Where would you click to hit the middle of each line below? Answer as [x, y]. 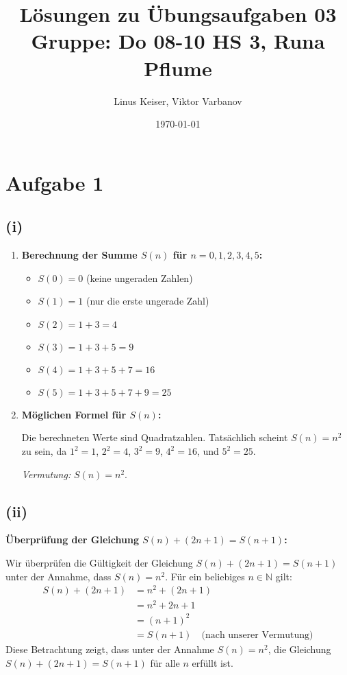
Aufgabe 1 [55, 182]
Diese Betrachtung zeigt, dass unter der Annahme [110, 649]
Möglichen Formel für [74, 414]
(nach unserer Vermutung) [257, 635]
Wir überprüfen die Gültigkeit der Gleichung [99, 563]
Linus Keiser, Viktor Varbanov [178, 100]
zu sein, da [44, 451]
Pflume [178, 68]
